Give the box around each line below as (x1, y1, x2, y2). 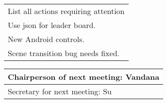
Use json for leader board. (8, 19, 96, 30)
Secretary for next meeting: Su (8, 86, 112, 97)
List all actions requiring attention (8, 5, 125, 16)
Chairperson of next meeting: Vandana (8, 71, 160, 82)
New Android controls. (8, 33, 84, 44)
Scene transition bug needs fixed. (8, 47, 120, 59)
